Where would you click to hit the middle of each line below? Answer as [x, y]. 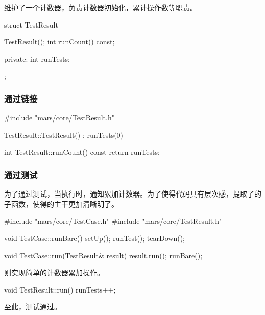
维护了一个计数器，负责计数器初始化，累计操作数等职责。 [101, 7]
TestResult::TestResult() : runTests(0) [64, 135]
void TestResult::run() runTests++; [60, 289]
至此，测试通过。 [33, 307]
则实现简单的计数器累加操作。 [54, 272]
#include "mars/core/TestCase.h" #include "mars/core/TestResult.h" [113, 221]
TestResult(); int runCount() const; [59, 42]
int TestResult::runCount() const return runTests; [82, 152]
